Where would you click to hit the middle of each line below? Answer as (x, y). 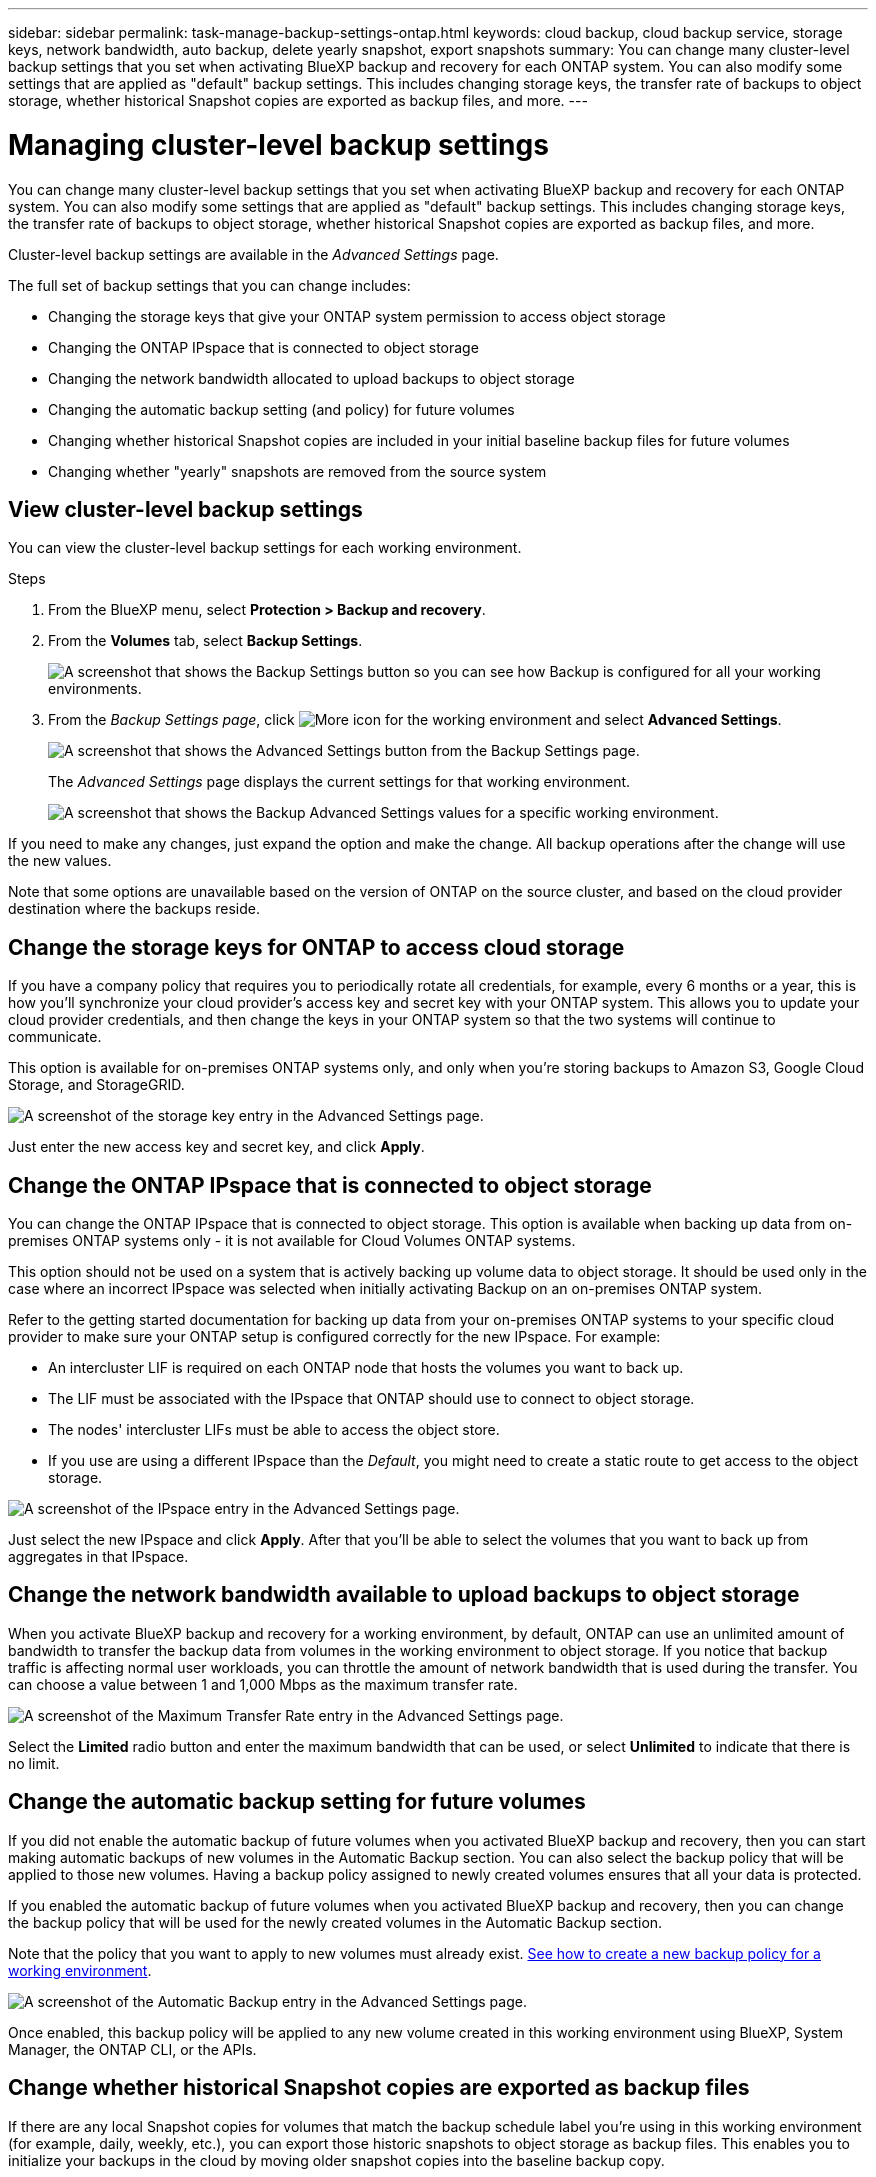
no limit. (34, 1763)
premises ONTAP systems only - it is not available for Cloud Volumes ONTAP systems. (292, 1241)
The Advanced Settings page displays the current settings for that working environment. (339, 782)
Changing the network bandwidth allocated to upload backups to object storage (311, 378)
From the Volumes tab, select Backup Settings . (205, 641)
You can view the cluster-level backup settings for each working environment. (265, 548)
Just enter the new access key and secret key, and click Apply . (216, 1147)
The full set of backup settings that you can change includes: (209, 285)
